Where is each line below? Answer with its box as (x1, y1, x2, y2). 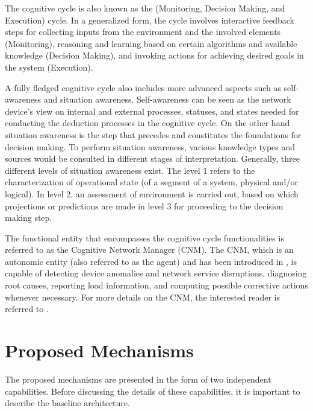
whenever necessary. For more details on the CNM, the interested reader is (5, 290, 280, 303)
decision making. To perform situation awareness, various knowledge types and (5, 140, 296, 153)
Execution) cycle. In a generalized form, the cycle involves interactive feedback (5, 13, 295, 26)
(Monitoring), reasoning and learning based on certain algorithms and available (5, 37, 297, 49)
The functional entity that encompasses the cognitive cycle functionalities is (5, 231, 284, 244)
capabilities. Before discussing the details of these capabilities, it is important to (5, 384, 300, 397)
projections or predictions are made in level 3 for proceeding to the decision (5, 199, 284, 212)
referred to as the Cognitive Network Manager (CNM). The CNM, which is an (5, 243, 294, 256)
